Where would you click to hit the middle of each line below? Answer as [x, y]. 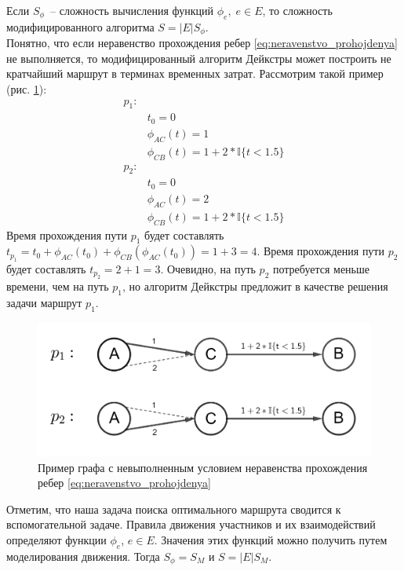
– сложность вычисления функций [132, 10]
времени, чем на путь [58, 286]
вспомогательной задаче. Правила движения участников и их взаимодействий [191, 524]
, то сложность [297, 10]
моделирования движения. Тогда [83, 556]
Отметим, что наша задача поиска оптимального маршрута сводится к [174, 509]
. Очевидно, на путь [208, 268]
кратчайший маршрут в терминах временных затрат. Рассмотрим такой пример [195, 73]
